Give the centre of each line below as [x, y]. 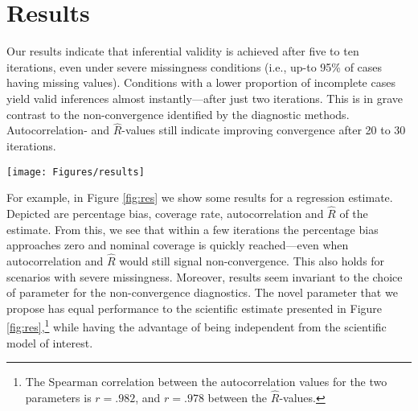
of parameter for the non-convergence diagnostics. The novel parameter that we [202, 292]
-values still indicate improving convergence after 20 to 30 [264, 130]
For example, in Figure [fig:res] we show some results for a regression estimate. [200, 197]
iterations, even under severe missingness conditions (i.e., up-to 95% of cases [195, 66]
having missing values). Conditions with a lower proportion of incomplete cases [201, 82]
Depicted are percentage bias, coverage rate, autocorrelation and [165, 213]
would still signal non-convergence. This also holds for [252, 260]
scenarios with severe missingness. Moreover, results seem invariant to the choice [205, 276]
